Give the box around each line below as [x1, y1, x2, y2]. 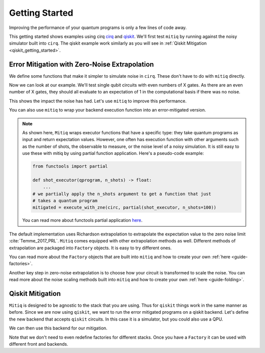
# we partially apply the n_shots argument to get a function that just [32, 191, 212, 197]
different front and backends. [9, 341, 68, 347]
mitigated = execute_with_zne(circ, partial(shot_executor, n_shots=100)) [32, 205, 217, 210]
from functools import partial [32, 164, 108, 169]
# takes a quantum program [32, 198, 98, 204]
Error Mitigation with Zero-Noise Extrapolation [9, 60, 154, 68]
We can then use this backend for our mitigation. [9, 325, 107, 331]
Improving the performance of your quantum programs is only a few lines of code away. [9, 25, 187, 30]
